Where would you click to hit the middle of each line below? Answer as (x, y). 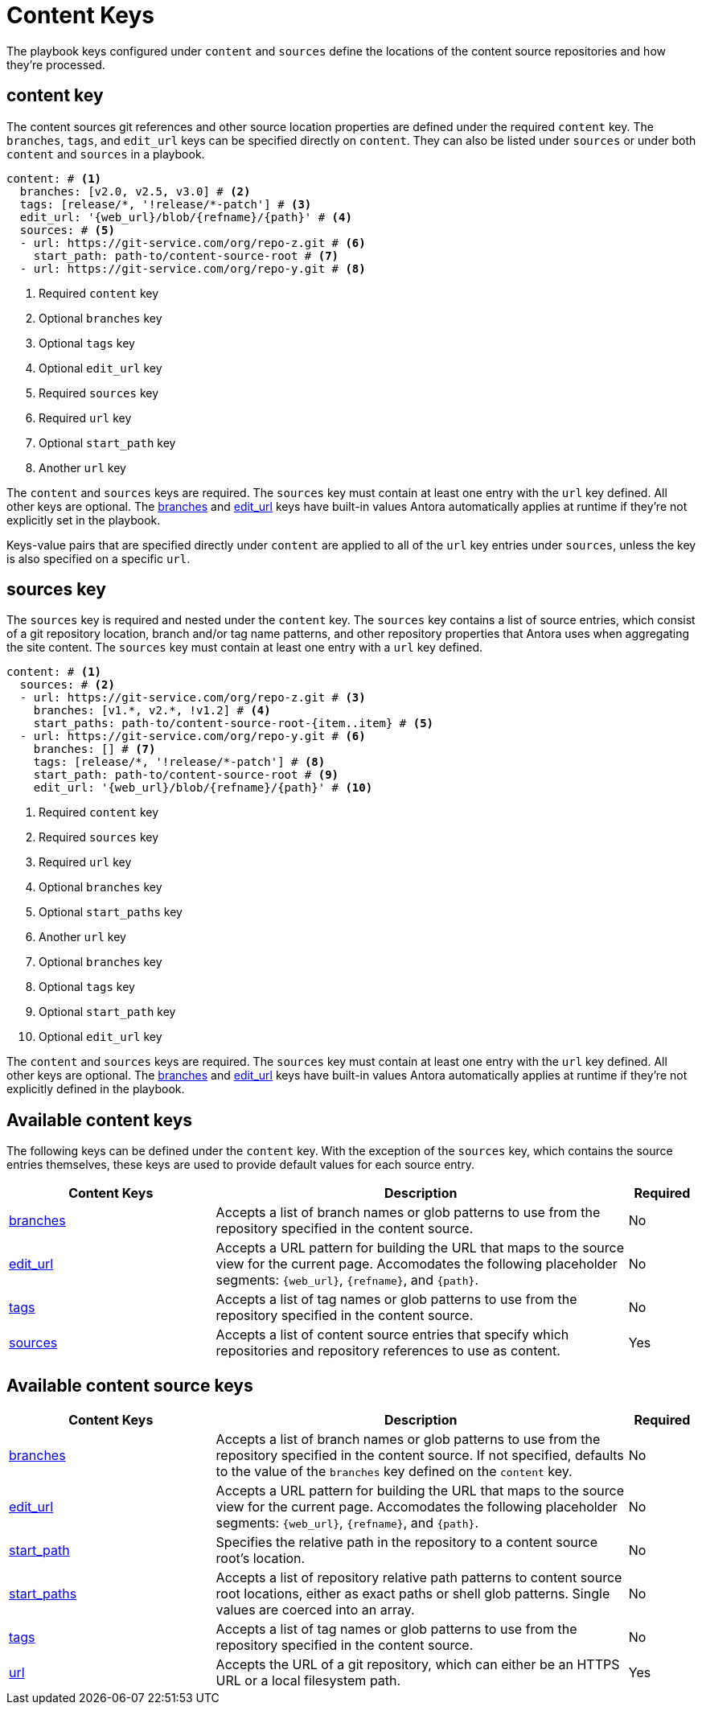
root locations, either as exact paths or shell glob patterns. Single (413, 1594)
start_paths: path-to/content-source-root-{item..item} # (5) (234, 724)
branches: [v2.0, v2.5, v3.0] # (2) (135, 191)
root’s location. (261, 1559)
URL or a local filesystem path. (308, 1681)
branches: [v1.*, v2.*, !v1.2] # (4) (152, 711)
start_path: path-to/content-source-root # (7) (186, 255)
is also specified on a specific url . (99, 558)
